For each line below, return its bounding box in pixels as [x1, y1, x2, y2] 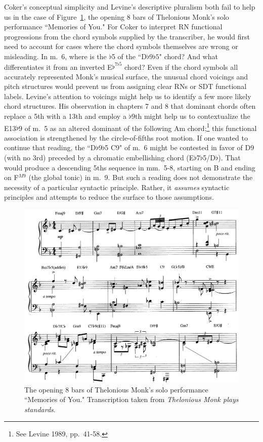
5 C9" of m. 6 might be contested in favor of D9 [105, 142, 254, 153]
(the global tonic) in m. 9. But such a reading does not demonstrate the [28, 172, 253, 183]
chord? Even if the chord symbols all [124, 61, 238, 72]
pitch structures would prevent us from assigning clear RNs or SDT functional [4, 81, 247, 92]
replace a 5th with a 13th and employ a [4, 111, 126, 121]
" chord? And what [159, 51, 218, 61]
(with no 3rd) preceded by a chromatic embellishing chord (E [4, 152, 194, 163]
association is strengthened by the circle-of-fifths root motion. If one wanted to [4, 132, 248, 143]
